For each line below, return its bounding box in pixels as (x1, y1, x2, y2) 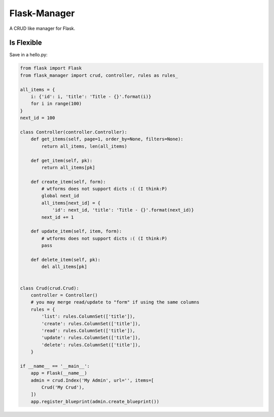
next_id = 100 (20, 115, 55, 121)
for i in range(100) (30, 101, 82, 106)
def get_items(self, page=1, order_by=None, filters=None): (30, 136, 184, 142)
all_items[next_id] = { (41, 200, 101, 206)
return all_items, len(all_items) (41, 143, 127, 149)
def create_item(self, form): (30, 179, 106, 184)
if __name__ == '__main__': (20, 363, 90, 369)
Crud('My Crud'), (41, 385, 85, 390)
